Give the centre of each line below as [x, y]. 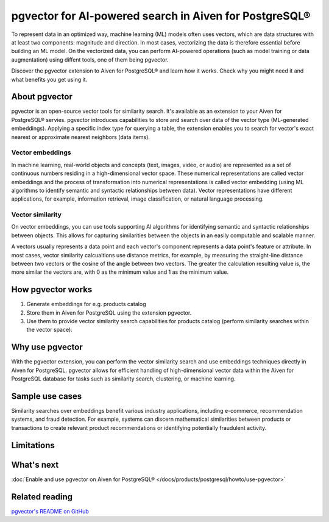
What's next [35, 464]
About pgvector [42, 97]
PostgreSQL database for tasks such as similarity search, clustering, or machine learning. [123, 379]
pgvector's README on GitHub [50, 511]
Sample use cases [47, 396]
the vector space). [49, 330]
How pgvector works [52, 290]
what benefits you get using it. [49, 79]
